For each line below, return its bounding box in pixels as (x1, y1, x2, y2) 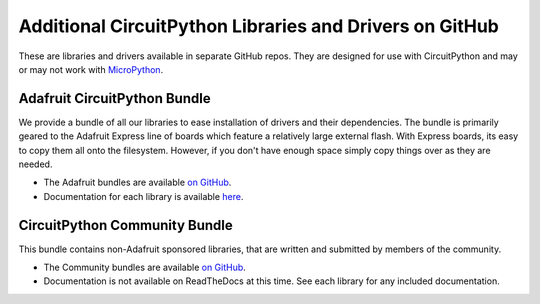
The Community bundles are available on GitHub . (43, 261, 247, 274)
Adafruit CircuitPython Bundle (18, 90, 211, 107)
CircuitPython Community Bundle (18, 216, 234, 234)
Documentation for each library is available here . (43, 190, 244, 202)
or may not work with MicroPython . (18, 63, 164, 75)
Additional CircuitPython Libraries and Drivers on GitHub (18, 15, 499, 37)
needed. (18, 158, 53, 170)
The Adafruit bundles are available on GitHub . (43, 176, 232, 189)
